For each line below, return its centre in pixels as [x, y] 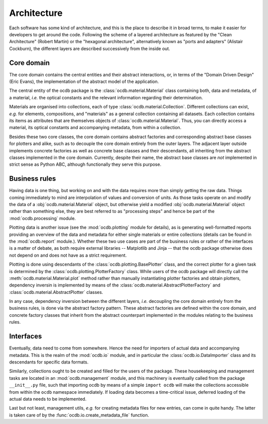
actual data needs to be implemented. [48, 399]
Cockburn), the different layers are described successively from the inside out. [90, 48]
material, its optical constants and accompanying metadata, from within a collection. [95, 128]
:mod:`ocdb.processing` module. [43, 218]
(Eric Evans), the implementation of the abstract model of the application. [84, 81]
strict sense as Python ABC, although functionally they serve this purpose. [85, 164]
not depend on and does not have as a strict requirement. [68, 255]
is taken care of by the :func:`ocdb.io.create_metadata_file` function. [79, 415]
